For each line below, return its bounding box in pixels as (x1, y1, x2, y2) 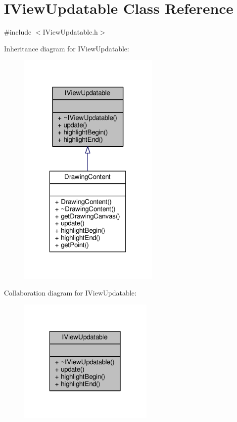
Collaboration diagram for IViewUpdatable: (4, 287, 137, 297)
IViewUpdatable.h (43, 27, 98, 37)
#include (4, 27, 32, 37)
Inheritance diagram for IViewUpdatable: (4, 43, 129, 53)
